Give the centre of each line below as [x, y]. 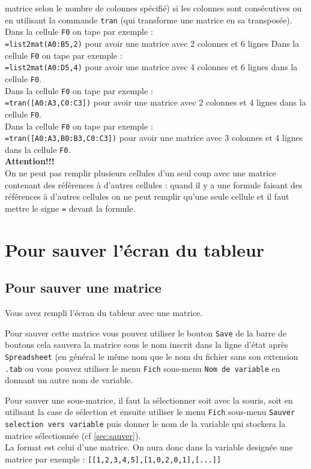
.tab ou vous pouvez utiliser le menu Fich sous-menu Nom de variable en [143, 368]
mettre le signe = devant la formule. [70, 208]
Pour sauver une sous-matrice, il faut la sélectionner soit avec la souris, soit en [149, 400]
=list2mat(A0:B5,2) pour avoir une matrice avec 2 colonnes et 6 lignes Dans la [152, 43]
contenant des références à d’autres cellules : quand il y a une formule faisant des [154, 184]
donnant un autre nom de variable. [69, 380]
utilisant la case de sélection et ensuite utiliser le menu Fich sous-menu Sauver [150, 412]
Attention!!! [30, 161]
